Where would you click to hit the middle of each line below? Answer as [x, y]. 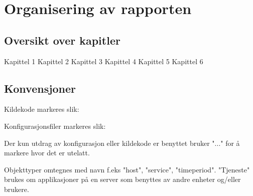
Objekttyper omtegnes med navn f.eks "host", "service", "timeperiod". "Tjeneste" [127, 169]
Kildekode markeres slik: [42, 109]
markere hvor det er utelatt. [47, 153]
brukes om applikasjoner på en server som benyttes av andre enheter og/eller [122, 179]
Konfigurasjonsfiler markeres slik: [55, 126]
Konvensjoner [40, 88]
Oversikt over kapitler [62, 40]
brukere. [17, 189]
